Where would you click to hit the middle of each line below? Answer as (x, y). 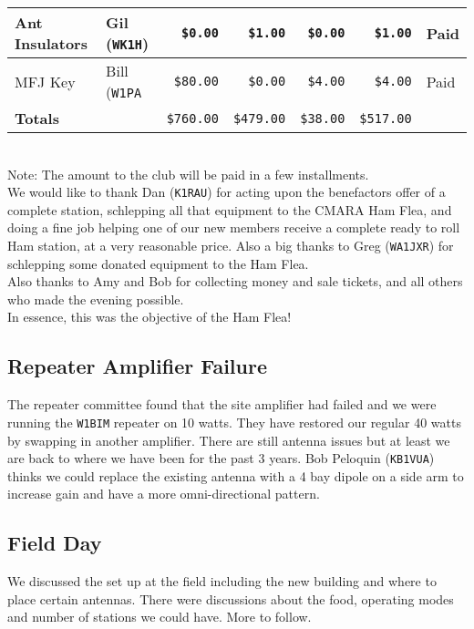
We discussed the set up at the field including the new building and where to (222, 581)
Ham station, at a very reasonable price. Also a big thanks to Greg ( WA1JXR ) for (231, 246)
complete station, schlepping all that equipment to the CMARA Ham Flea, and (230, 209)
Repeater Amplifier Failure (137, 366)
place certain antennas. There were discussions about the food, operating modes (231, 598)
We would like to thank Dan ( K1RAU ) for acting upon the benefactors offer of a (227, 192)
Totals (37, 118)
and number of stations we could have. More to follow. (160, 617)
